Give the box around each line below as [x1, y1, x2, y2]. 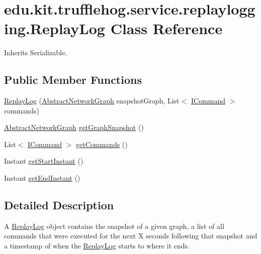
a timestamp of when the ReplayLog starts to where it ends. [4, 240, 190, 251]
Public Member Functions [4, 72, 142, 87]
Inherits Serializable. [4, 47, 67, 58]
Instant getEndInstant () [4, 173, 80, 183]
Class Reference [110, 18, 223, 39]
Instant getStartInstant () [4, 156, 83, 166]
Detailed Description [4, 197, 114, 213]
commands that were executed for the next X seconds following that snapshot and [4, 230, 257, 241]
